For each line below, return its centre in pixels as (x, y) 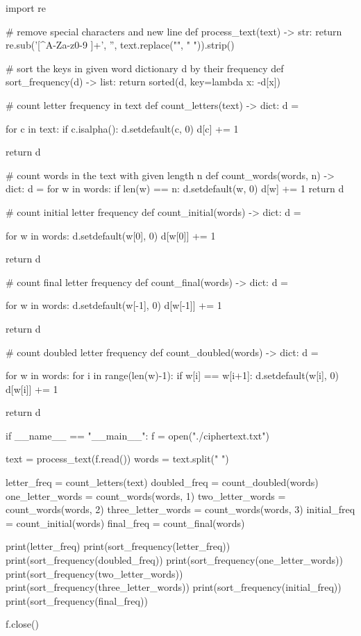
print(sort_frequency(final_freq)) (77, 600)
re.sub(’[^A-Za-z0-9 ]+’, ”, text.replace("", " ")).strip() (120, 45)
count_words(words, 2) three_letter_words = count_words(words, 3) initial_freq (180, 509)
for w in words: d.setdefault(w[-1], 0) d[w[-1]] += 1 (114, 305)
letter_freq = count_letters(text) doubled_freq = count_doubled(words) (162, 482)
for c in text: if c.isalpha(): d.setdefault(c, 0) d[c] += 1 (122, 128)
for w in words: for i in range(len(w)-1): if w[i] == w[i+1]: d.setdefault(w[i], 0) (172, 375)
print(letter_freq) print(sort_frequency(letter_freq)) (118, 546)
